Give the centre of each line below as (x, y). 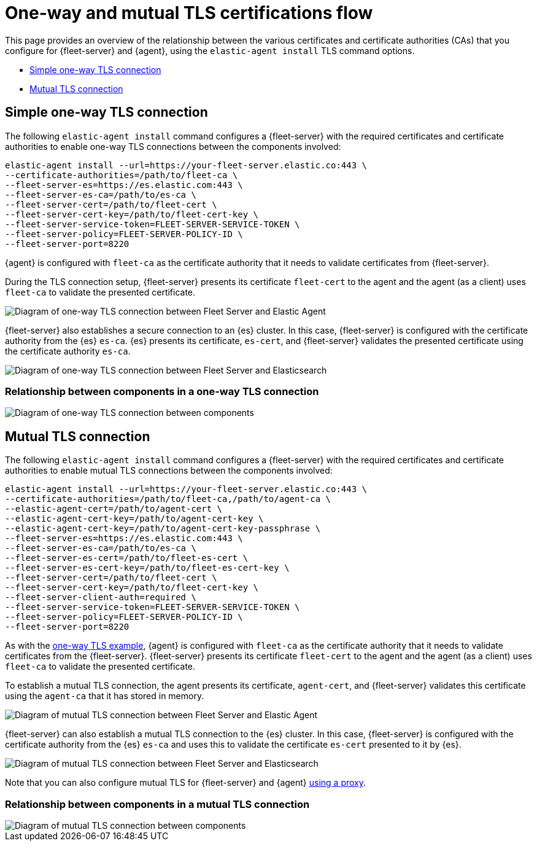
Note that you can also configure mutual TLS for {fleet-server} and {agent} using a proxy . (186, 783)
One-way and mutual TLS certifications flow (189, 13)
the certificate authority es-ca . (68, 351)
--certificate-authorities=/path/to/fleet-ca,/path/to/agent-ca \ (168, 499)
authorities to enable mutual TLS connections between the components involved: (169, 471)
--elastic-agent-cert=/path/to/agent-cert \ (114, 509)
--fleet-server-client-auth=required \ (101, 597)
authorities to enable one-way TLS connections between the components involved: (173, 146)
